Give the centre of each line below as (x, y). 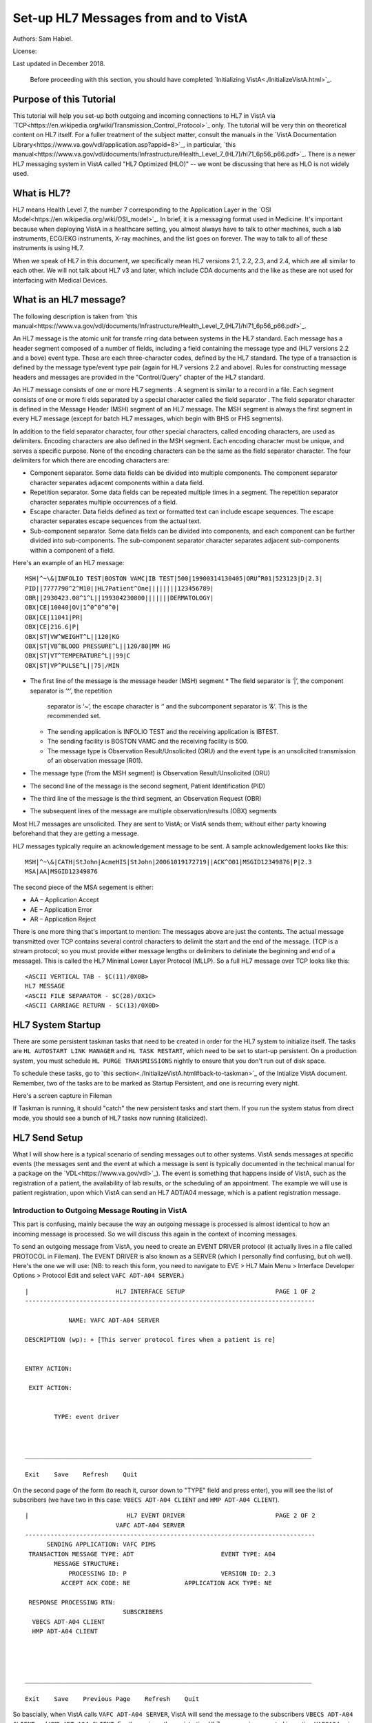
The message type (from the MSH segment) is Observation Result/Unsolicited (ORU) (150, 773)
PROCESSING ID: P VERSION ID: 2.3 (172, 1573)
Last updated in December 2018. (59, 64)
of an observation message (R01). (95, 760)
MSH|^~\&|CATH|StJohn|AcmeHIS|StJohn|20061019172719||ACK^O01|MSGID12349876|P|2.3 (168, 862)
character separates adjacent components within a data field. (117, 482)
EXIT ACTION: (50, 1388)
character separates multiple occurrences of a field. (104, 502)
